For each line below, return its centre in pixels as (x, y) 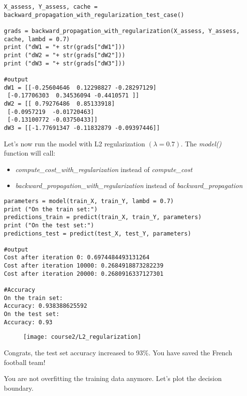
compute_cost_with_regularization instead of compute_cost (104, 169)
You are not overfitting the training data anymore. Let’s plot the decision (113, 378)
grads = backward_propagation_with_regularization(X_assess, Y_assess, (122, 31)
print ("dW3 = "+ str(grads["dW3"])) (65, 63)
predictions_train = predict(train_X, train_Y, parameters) (103, 217)
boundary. (19, 388)
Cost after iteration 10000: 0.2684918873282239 (84, 266)
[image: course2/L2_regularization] (82, 337)
